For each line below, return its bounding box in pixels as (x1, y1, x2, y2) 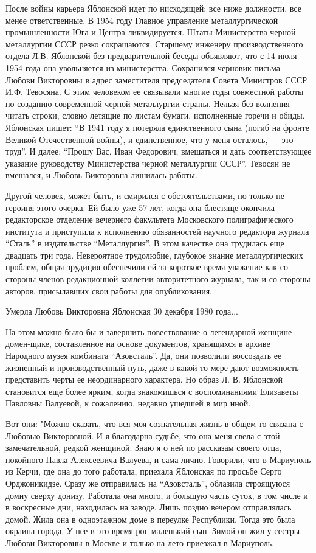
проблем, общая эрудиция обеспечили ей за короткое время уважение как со (5, 260, 288, 273)
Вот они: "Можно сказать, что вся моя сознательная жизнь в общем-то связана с (5, 417, 303, 430)
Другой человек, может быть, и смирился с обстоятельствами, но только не (5, 189, 284, 201)
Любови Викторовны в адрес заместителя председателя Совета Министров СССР (5, 73, 307, 86)
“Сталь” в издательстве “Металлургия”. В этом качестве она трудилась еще (5, 237, 284, 249)
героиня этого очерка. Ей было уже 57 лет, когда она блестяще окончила (5, 201, 275, 214)
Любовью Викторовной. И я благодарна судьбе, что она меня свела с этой (5, 429, 280, 442)
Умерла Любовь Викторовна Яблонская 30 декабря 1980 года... (5, 305, 238, 318)
